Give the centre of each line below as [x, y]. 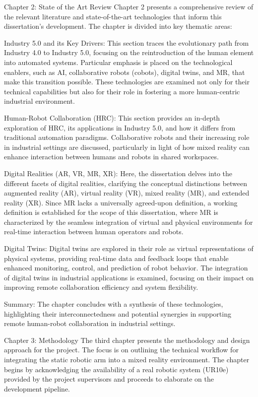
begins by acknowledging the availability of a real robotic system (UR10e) [116, 369]
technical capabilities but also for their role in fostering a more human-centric [122, 91]
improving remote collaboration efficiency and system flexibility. [101, 287]
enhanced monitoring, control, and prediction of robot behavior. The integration [126, 268]
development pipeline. [37, 388]
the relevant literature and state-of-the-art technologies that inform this [113, 16]
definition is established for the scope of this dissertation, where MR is [111, 212]
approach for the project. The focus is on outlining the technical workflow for [121, 350]
